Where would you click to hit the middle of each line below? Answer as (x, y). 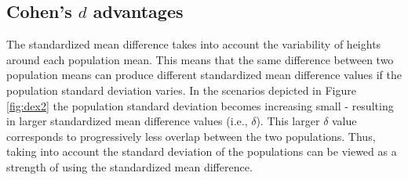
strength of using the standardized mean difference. (129, 166)
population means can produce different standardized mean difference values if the (204, 75)
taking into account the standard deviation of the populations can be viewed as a (202, 151)
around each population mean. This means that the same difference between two (200, 59)
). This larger (288, 121)
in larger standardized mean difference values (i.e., (127, 121)
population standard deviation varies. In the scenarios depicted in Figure (181, 90)
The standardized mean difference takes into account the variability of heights (194, 44)
